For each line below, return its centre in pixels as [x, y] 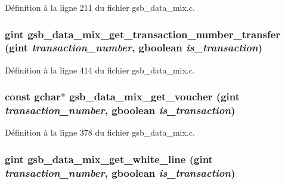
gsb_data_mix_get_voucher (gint [155, 96]
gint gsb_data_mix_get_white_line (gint [109, 159]
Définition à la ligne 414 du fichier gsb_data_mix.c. [100, 70]
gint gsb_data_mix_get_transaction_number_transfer [143, 34]
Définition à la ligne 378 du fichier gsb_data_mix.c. [100, 132]
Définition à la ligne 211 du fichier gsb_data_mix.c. [100, 7]
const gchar [33, 96]
